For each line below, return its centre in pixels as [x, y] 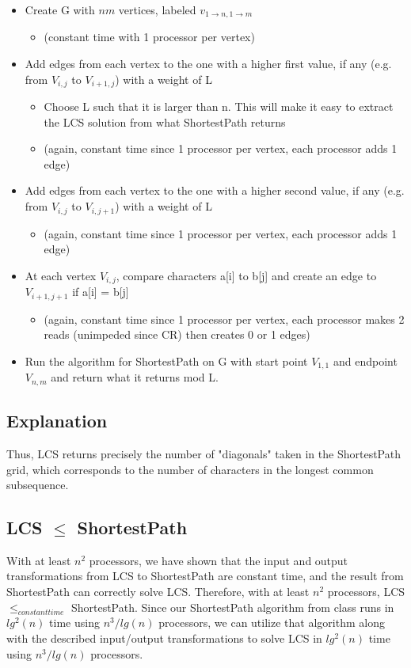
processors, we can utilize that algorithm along [272, 622]
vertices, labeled [157, 9]
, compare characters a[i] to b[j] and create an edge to [246, 275]
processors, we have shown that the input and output [219, 560]
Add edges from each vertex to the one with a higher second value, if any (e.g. [215, 190]
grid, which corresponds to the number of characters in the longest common [190, 469]
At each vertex [61, 275]
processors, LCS [366, 592]
